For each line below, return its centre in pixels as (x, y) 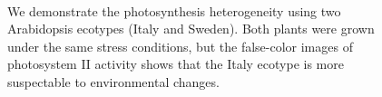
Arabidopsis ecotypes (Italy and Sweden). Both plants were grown (191, 29)
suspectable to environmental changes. (113, 81)
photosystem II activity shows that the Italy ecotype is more (176, 64)
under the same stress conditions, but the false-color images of (180, 46)
